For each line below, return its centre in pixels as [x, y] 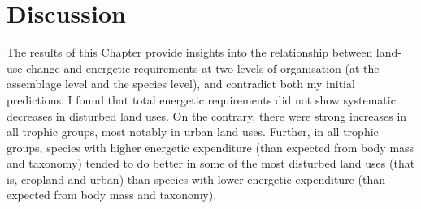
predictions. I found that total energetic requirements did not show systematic [201, 99]
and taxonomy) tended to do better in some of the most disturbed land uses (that [211, 163]
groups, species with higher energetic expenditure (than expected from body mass [210, 147]
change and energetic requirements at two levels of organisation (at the [203, 68]
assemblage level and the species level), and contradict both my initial [181, 84]
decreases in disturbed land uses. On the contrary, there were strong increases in [207, 115]
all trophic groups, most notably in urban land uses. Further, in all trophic [193, 132]
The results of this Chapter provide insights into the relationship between [190, 52]
